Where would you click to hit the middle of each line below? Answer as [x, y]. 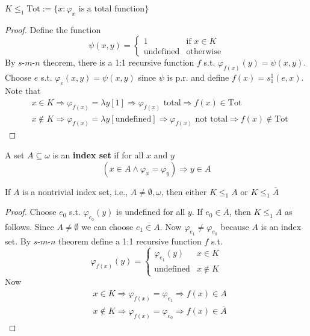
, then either [184, 191]
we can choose [107, 226]
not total [212, 119]
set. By [18, 241]
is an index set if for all [98, 155]
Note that [23, 91]
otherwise [204, 52]
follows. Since [29, 226]
